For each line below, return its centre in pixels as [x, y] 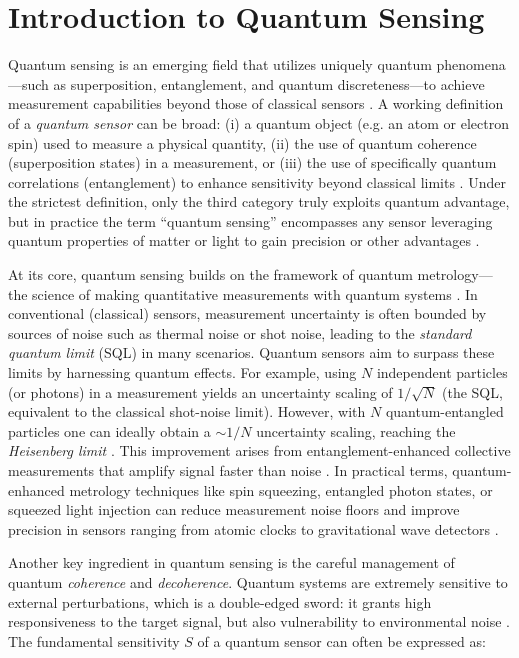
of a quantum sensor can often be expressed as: [341, 640]
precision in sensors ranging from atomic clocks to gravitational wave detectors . [253, 528]
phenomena [471, 64]
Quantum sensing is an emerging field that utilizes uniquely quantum [220, 64]
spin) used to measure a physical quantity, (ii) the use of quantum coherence [242, 142]
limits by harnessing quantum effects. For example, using [182, 372]
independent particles [442, 372]
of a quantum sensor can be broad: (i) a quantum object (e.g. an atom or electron [258, 122]
